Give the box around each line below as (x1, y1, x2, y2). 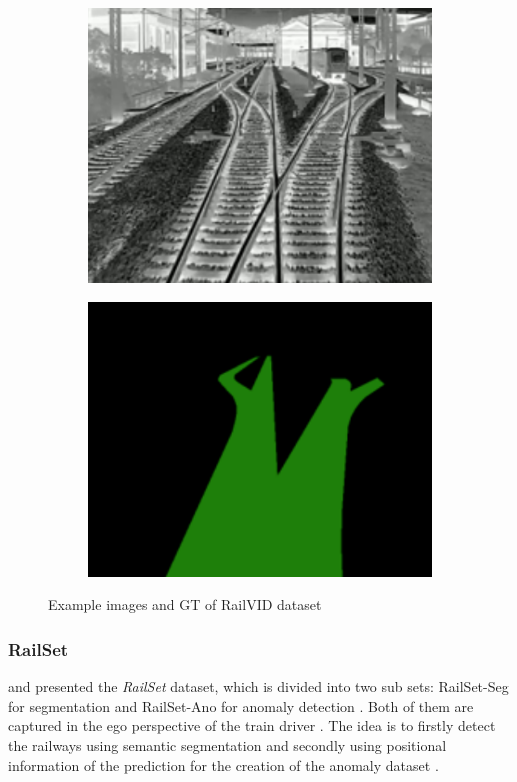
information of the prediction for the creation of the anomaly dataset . (8, 754, 439, 775)
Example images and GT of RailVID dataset (48, 594, 322, 615)
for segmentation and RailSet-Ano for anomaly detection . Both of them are (8, 695, 474, 716)
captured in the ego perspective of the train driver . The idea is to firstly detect (8, 715, 496, 736)
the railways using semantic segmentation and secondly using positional (8, 735, 447, 755)
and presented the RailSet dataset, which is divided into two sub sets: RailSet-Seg (8, 676, 509, 697)
